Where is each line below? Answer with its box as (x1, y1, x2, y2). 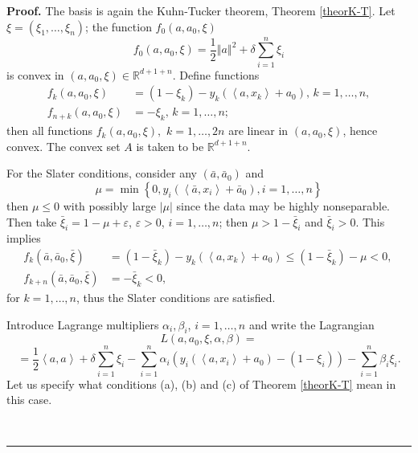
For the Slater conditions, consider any (6, 165, 197, 182)
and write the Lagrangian (248, 316, 375, 333)
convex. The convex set (6, 137, 121, 154)
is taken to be (136, 137, 204, 154)
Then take (6, 213, 57, 230)
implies (6, 230, 41, 247)
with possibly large (63, 197, 156, 214)
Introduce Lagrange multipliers (6, 316, 159, 333)
